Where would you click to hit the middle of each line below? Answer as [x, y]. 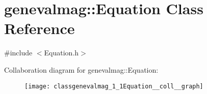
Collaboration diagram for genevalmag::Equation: [81, 69]
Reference [40, 28]
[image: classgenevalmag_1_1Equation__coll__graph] [114, 86]
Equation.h [61, 53]
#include [18, 53]
